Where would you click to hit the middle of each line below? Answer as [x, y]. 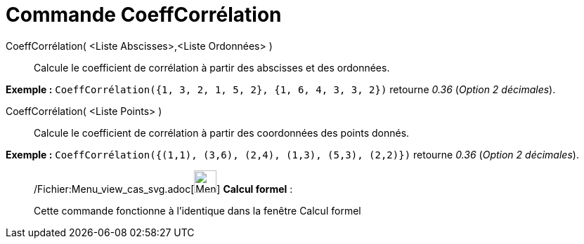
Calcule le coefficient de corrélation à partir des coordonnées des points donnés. [222, 133]
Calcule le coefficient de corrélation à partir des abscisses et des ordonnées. [212, 67]
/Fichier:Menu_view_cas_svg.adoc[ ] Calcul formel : [163, 189]
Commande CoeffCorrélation [144, 15]
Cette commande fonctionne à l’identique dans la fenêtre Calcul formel [197, 210]
